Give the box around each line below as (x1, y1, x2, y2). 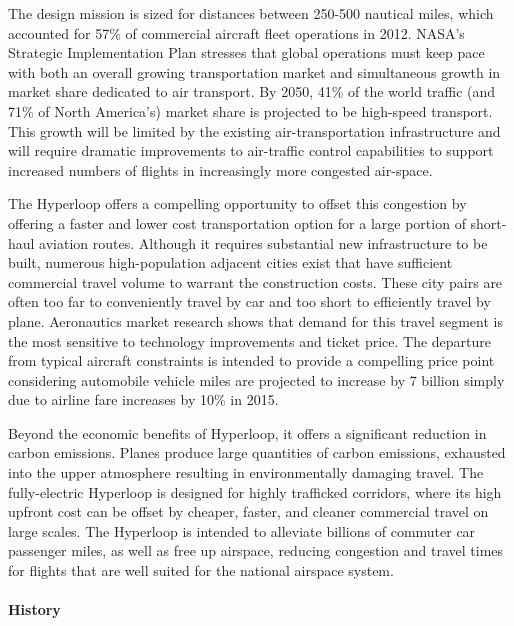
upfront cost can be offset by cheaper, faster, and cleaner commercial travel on (8, 501, 489, 522)
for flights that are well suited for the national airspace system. (8, 560, 394, 581)
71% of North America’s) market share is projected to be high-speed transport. (8, 100, 493, 121)
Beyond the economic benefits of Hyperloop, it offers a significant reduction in (8, 422, 487, 443)
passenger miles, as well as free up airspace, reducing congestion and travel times (8, 540, 504, 561)
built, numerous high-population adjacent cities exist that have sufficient (8, 252, 453, 273)
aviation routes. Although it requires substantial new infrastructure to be (39, 232, 488, 253)
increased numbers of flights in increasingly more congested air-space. (8, 159, 433, 180)
